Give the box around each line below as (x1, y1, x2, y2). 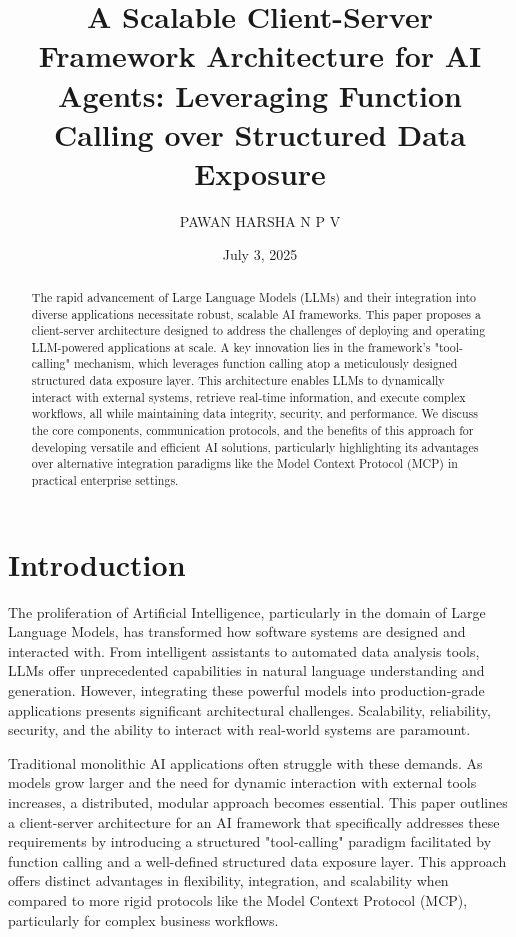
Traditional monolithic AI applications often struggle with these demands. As (8, 752, 483, 773)
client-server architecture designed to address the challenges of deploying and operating (31, 322, 486, 339)
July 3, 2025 (222, 244, 298, 265)
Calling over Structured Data (54, 113, 466, 154)
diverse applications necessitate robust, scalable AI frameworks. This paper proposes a (31, 305, 481, 322)
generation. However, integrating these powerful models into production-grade (8, 680, 485, 701)
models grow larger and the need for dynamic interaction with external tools (8, 772, 477, 793)
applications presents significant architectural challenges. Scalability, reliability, (8, 699, 491, 720)
